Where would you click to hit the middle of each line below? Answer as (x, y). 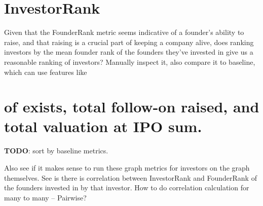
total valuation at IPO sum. (103, 126)
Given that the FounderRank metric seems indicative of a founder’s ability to (124, 32)
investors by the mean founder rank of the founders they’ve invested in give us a (129, 52)
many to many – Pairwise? (45, 197)
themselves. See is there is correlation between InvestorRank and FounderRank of (130, 177)
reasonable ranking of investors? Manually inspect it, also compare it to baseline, (130, 61)
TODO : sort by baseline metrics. (56, 151)
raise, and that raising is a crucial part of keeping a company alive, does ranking (129, 42)
